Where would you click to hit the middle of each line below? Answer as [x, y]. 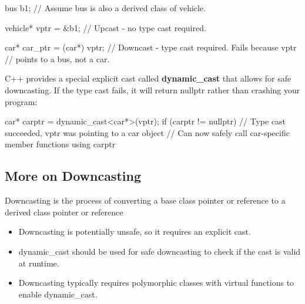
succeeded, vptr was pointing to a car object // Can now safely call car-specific [147, 132]
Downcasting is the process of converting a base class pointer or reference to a [145, 200]
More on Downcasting [73, 176]
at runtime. [39, 263]
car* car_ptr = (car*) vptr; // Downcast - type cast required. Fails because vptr [151, 47]
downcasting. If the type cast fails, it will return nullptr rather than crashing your [152, 89]
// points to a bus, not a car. [57, 58]
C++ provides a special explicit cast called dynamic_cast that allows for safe [148, 78]
